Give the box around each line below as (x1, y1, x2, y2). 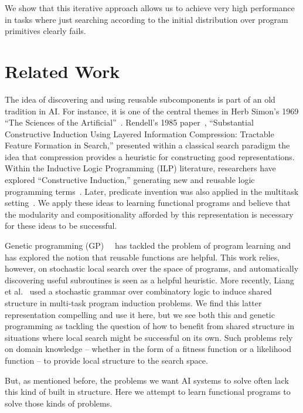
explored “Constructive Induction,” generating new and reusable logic (5, 174, 255, 186)
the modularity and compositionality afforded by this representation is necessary (5, 208, 294, 220)
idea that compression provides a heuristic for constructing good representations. (5, 150, 295, 163)
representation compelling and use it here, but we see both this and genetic (5, 308, 275, 320)
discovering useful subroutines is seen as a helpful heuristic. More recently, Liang (5, 273, 294, 286)
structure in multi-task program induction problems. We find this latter (5, 297, 262, 309)
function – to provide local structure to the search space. (5, 354, 208, 366)
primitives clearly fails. (5, 25, 86, 37)
